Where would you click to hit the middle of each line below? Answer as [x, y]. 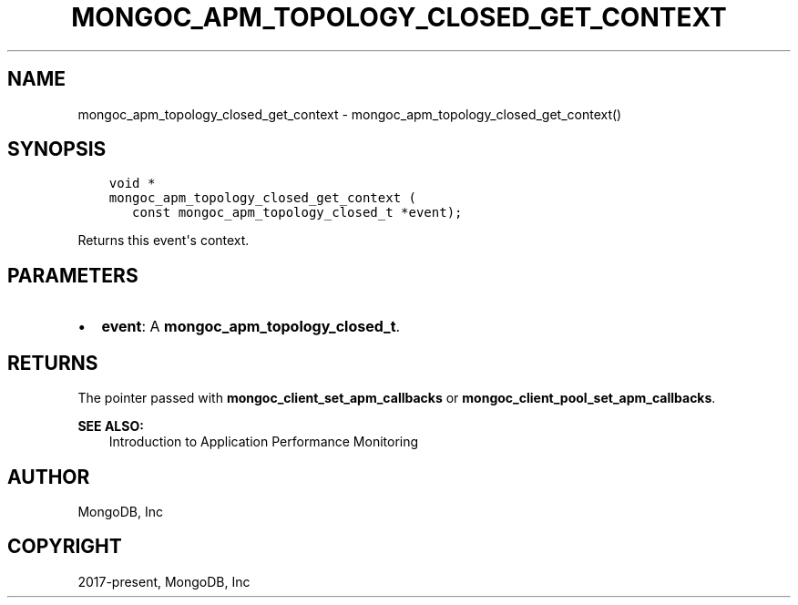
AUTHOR [49, 477]
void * [132, 184]
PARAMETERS [73, 275]
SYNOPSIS [57, 149]
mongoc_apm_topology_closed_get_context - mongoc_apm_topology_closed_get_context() [350, 114]
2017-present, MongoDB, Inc [164, 581]
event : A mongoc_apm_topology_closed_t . [251, 327]
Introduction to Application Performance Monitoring [264, 442]
